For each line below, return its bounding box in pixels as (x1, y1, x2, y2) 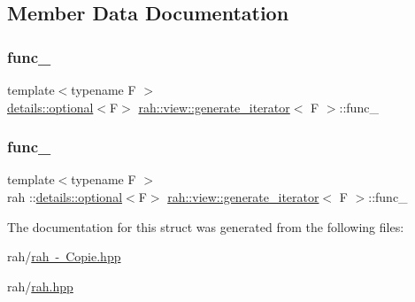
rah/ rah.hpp (7, 276, 73, 295)
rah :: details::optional (7, 188, 123, 205)
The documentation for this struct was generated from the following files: (7, 217, 404, 236)
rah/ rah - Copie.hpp (7, 247, 121, 266)
